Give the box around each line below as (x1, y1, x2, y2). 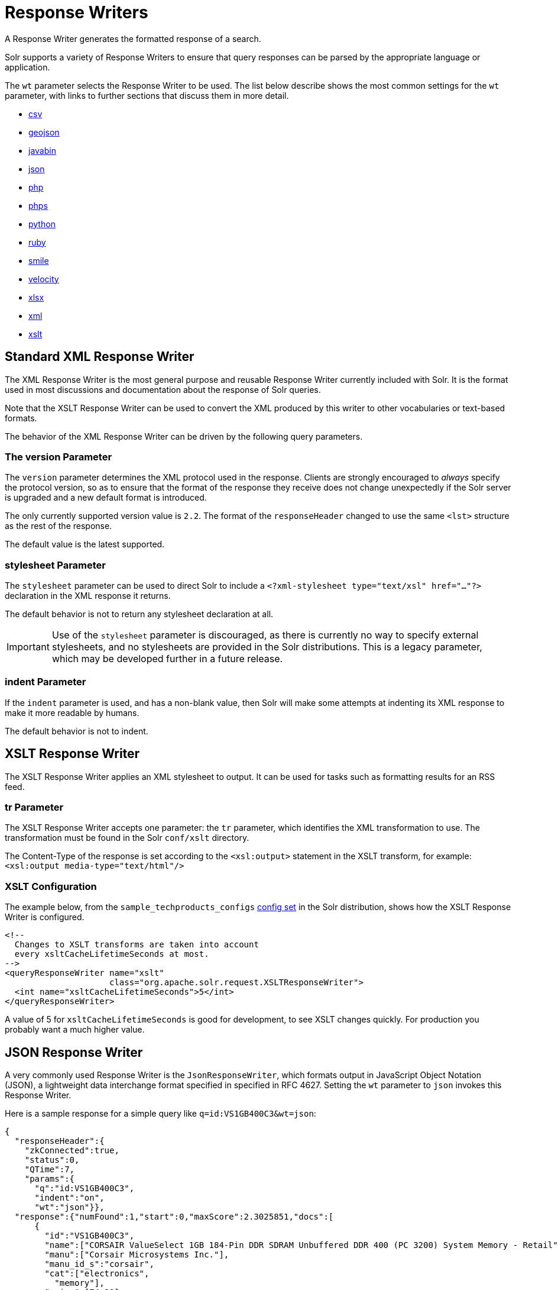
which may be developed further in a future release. (51, 653, 283, 665)
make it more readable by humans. (5, 707, 139, 718)
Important (7, 641, 50, 653)
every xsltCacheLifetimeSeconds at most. (14, 949, 209, 959)
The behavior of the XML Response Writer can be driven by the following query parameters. (5, 431, 363, 441)
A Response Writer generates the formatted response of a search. (5, 33, 261, 44)
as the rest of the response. (5, 521, 112, 531)
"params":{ (24, 1174, 75, 1184)
